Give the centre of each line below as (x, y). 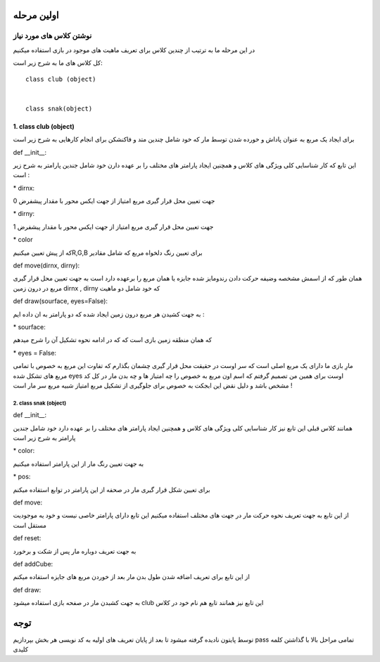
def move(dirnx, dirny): (46, 266)
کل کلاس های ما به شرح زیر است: (58, 63)
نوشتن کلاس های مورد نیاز (52, 36)
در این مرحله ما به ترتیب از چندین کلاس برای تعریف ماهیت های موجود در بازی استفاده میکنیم (134, 50)
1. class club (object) (44, 126)
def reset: (27, 538)
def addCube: (33, 564)
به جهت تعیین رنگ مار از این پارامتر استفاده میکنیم (78, 464)
